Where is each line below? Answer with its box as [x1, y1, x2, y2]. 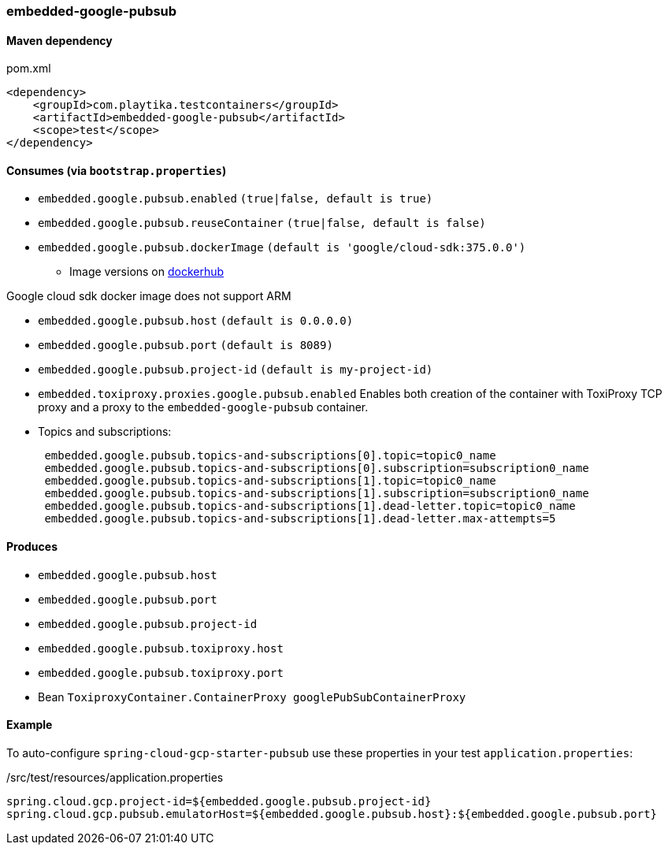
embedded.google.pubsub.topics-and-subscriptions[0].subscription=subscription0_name [44, 462, 589, 475]
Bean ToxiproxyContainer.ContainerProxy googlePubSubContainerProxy [38, 689, 466, 704]
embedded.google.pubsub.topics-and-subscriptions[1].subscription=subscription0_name [44, 487, 589, 500]
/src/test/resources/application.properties [6, 770, 224, 784]
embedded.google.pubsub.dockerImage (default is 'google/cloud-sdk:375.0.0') [38, 241, 526, 255]
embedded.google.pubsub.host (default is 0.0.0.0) [38, 314, 354, 328]
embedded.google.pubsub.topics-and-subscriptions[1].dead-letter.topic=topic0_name [44, 500, 576, 513]
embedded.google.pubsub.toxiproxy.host [38, 641, 284, 655]
